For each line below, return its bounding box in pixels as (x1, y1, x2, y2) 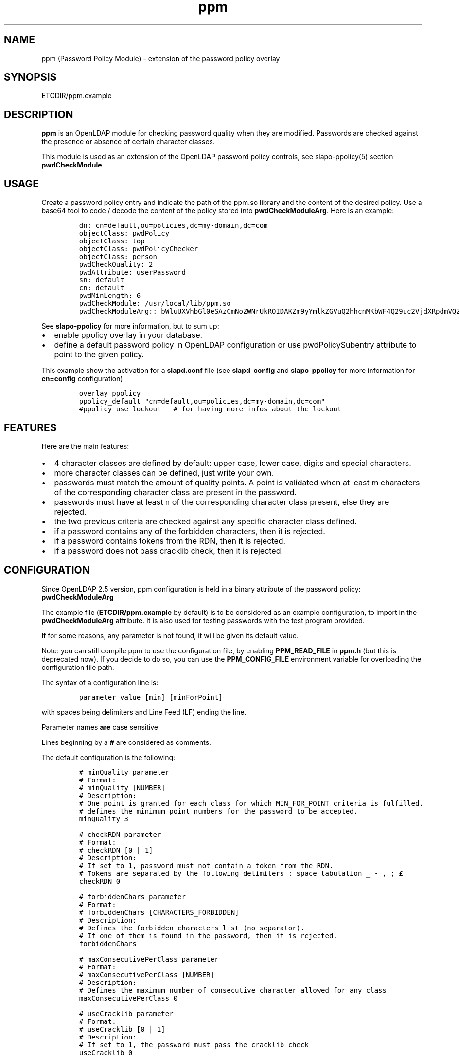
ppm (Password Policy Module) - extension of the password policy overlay (41, 54, 280, 63)
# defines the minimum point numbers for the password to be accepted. (79, 807, 358, 815)
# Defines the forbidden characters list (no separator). (79, 924, 305, 932)
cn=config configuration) (41, 374, 123, 383)
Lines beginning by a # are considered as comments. (41, 738, 212, 746)
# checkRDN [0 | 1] (79, 846, 153, 854)
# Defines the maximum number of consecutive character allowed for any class (79, 986, 387, 994)
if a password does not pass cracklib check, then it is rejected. (54, 545, 283, 556)
